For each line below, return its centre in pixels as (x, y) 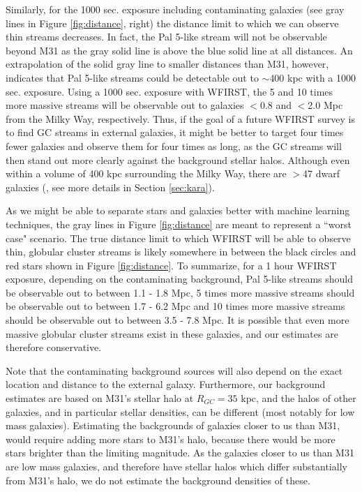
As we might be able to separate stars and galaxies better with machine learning (178, 210)
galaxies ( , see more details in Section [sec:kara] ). (110, 187)
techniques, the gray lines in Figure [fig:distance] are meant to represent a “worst (179, 224)
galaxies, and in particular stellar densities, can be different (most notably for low (180, 411)
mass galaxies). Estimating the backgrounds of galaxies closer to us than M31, (173, 425)
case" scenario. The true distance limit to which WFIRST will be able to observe (178, 238)
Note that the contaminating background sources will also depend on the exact (174, 370)
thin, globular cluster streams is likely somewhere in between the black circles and (181, 252)
